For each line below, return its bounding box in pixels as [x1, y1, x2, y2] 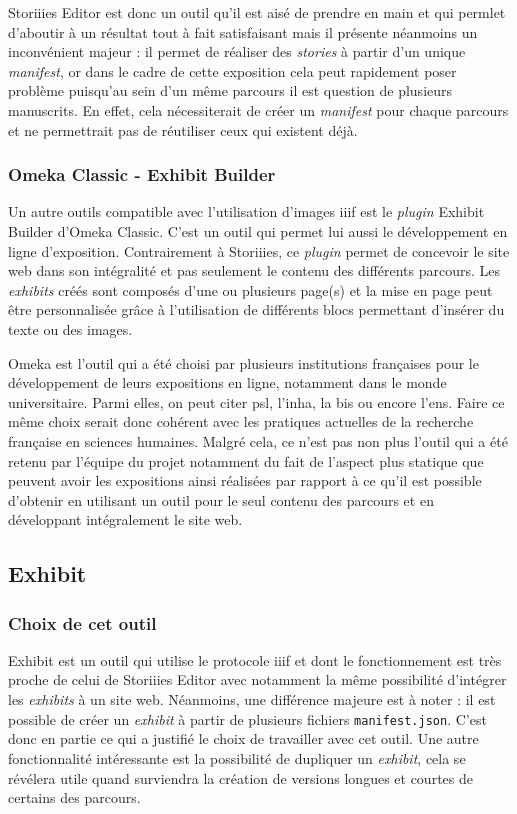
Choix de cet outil [8, 610, 157, 635]
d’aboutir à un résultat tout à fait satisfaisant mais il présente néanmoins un [8, 21, 478, 42]
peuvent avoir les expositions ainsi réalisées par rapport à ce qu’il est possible [8, 470, 482, 491]
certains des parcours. [8, 787, 141, 808]
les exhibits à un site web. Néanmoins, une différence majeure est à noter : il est [8, 689, 496, 710]
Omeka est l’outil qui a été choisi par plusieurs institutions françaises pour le [8, 352, 479, 373]
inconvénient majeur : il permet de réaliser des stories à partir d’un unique [8, 41, 466, 62]
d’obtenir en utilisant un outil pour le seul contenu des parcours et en [8, 489, 434, 510]
